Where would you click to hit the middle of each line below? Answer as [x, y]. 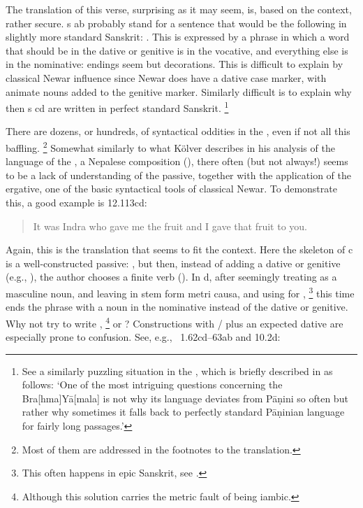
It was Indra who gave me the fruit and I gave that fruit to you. [170, 226]
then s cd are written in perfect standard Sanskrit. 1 [117, 107]
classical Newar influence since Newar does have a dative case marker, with [166, 77]
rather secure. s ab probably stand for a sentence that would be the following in [176, 23]
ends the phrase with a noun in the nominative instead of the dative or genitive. [177, 307]
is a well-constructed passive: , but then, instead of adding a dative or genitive [173, 263]
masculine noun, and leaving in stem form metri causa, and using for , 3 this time [180, 292]
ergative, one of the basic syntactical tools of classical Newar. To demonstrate [171, 189]
